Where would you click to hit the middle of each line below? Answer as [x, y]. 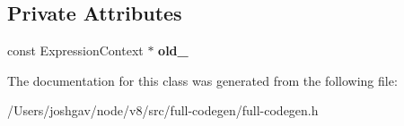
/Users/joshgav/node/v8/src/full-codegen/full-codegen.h [163, 110]
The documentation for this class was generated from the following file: [202, 80]
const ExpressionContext [75, 50]
